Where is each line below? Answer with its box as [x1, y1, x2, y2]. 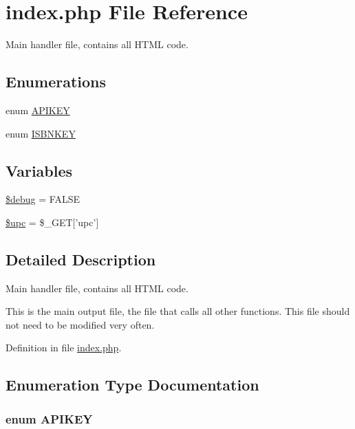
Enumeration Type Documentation [6, 374, 259, 395]
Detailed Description [6, 248, 156, 269]
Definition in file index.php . [6, 340, 122, 355]
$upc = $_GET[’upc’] [6, 214, 99, 229]
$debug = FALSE [6, 192, 80, 206]
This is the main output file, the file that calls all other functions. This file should [6, 304, 350, 318]
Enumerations [6, 71, 107, 92]
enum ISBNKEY [6, 126, 76, 140]
